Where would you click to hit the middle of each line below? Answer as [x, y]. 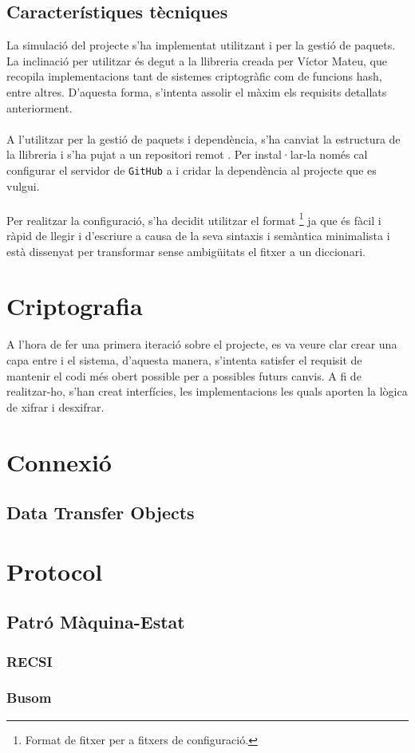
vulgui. [23, 185]
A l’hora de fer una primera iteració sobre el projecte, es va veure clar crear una [202, 344]
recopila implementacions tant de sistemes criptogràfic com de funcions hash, [194, 76]
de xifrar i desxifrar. [55, 406]
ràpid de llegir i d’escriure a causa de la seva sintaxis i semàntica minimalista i [198, 236]
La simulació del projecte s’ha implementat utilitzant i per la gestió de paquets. [201, 45]
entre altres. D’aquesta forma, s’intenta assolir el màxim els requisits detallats [197, 91]
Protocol [55, 571]
